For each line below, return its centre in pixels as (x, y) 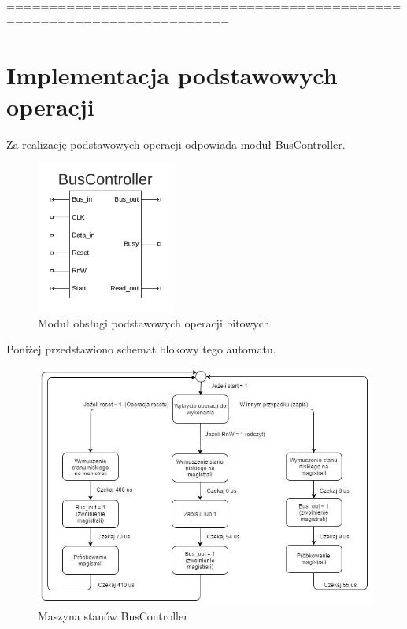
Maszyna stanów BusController (113, 615)
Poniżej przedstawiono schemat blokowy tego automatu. (141, 349)
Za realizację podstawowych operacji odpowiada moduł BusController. (176, 144)
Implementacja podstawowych (172, 75)
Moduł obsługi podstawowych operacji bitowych (154, 322)
